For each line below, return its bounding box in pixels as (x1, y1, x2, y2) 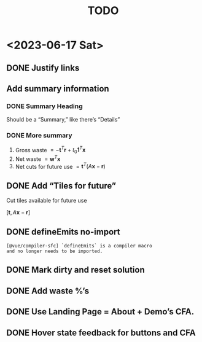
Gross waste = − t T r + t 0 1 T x (15, 145, 86, 155)
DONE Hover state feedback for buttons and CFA (6, 327, 196, 338)
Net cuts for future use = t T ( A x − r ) (15, 161, 106, 170)
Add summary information (6, 84, 109, 94)
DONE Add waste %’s (6, 286, 90, 296)
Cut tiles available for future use (6, 197, 87, 204)
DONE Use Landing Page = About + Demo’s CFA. (6, 306, 195, 317)
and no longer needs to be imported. (6, 248, 103, 254)
